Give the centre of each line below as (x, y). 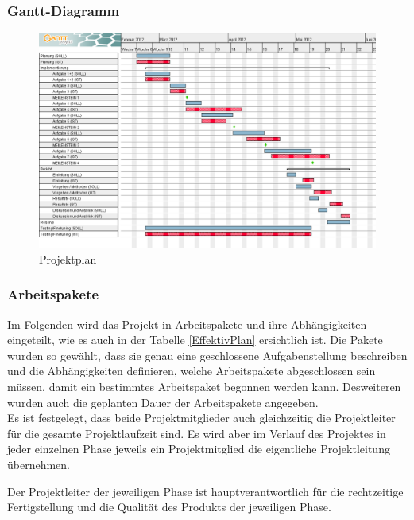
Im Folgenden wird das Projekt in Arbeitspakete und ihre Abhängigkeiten (187, 324)
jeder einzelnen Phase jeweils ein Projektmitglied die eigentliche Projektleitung (199, 449)
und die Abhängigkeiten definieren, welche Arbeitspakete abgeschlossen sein (192, 371)
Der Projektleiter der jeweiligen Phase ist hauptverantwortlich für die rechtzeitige (205, 491)
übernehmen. (39, 464)
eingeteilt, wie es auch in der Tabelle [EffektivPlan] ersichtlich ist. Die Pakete (195, 340)
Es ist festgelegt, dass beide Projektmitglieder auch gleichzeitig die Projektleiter (201, 418)
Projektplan (68, 258)
